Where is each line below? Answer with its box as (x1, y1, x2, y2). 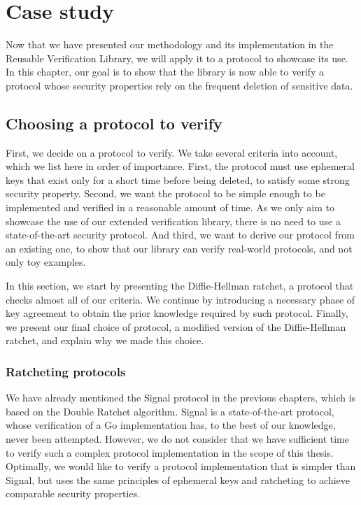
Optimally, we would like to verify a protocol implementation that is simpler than (6, 459, 356, 474)
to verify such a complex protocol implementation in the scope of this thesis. (6, 445, 334, 460)
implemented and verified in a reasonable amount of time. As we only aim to (6, 200, 334, 215)
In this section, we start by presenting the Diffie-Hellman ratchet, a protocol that (6, 278, 354, 293)
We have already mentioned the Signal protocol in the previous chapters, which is (6, 390, 356, 405)
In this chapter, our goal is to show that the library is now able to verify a (6, 64, 325, 79)
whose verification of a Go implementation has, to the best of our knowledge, (6, 418, 336, 432)
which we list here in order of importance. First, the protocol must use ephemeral (6, 159, 355, 173)
